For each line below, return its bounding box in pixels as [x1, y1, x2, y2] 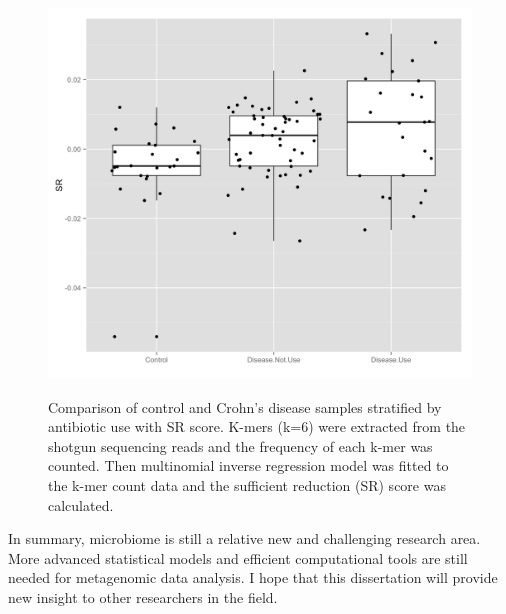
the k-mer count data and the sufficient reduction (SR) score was [48, 474, 446, 495]
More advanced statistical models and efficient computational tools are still [8, 547, 468, 568]
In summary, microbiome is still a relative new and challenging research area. [8, 528, 481, 549]
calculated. [48, 494, 114, 515]
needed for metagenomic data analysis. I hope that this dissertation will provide [8, 567, 498, 588]
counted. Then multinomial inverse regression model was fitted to [48, 455, 449, 476]
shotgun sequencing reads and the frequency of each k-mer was [48, 435, 433, 456]
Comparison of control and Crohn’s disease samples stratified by [48, 396, 442, 417]
